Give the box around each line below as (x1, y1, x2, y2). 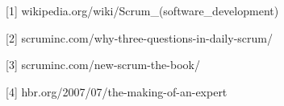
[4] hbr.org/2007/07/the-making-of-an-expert (6, 83, 228, 100)
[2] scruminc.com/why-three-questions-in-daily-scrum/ (6, 29, 273, 46)
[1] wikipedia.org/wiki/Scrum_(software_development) (6, 2, 279, 18)
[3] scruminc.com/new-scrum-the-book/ (6, 56, 200, 73)
